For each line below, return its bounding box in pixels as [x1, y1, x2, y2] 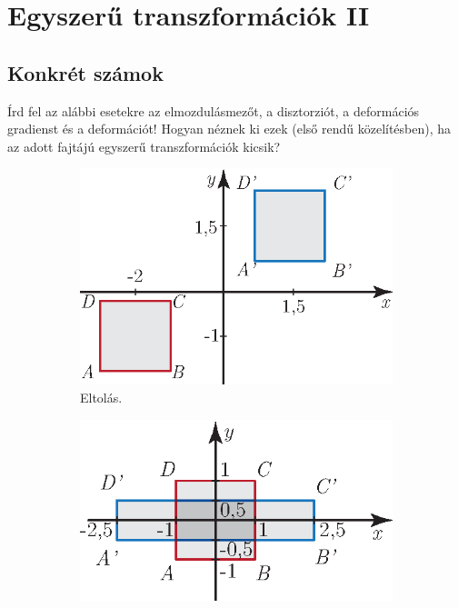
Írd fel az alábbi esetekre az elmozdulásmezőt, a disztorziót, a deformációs [7, 101, 420, 120]
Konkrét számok [7, 58, 164, 86]
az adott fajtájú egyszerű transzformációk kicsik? [7, 136, 281, 155]
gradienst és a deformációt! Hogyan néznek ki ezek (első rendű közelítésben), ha [7, 119, 452, 138]
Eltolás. [80, 387, 123, 406]
